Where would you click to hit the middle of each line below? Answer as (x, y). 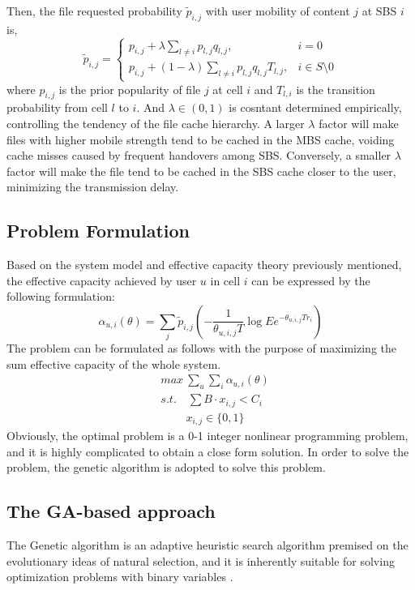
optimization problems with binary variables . (120, 577)
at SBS (379, 11)
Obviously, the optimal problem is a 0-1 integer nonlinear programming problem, (207, 436)
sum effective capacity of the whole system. (114, 363)
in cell (225, 280)
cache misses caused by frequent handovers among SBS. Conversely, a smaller (199, 155)
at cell (228, 89)
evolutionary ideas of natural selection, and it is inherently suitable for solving (201, 560)
